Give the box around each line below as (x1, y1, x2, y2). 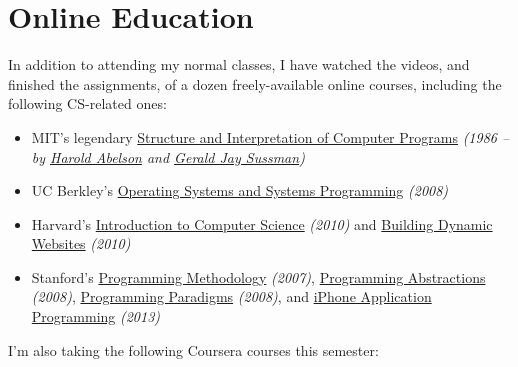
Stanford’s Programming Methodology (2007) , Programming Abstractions (31, 266, 486, 287)
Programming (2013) (31, 306, 161, 327)
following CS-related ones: (8, 93, 167, 114)
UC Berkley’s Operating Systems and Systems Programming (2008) (31, 180, 449, 201)
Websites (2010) (31, 233, 131, 254)
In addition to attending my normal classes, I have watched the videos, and (8, 54, 470, 75)
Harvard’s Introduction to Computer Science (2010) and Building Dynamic (31, 213, 493, 234)
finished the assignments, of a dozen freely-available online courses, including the (8, 73, 502, 94)
